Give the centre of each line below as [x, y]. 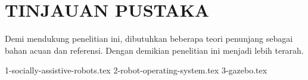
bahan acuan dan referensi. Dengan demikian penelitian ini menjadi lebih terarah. [154, 50]
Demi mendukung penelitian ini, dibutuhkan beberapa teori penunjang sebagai [149, 39]
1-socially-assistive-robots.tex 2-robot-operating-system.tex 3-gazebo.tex [136, 70]
